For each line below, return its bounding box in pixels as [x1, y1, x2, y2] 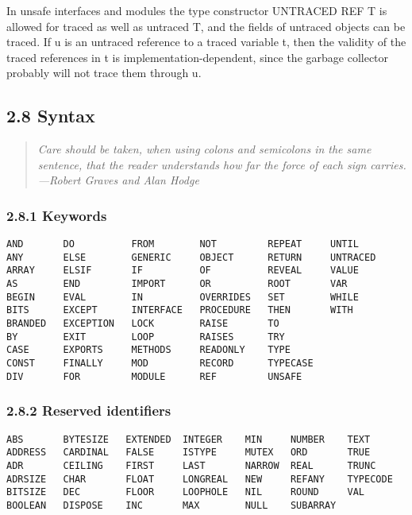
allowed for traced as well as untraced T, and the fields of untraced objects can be [6, 17, 406, 34]
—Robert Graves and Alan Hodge [37, 172, 199, 188]
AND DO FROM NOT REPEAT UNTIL [6, 238, 359, 250]
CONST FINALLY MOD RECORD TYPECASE [6, 358, 314, 370]
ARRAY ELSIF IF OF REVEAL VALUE [6, 265, 359, 277]
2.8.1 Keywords [6, 205, 107, 225]
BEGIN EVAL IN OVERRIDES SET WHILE [6, 291, 359, 303]
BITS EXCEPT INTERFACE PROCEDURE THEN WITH [6, 304, 353, 316]
